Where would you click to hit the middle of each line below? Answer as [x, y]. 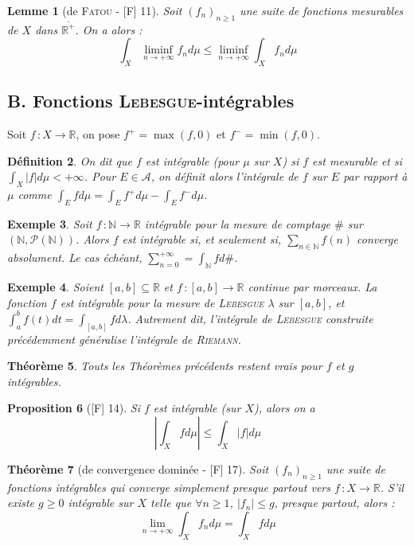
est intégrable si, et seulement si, [202, 239]
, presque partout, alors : [334, 503]
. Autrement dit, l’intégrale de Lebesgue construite [250, 318]
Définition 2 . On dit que [70, 160]
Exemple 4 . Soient [55, 287]
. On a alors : [109, 29]
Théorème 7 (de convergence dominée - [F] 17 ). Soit [138, 469]
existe [21, 503]
